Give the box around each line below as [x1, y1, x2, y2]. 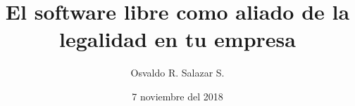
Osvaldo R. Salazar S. [130, 65, 225, 80]
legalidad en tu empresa [59, 25, 296, 53]
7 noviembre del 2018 [132, 88, 223, 103]
